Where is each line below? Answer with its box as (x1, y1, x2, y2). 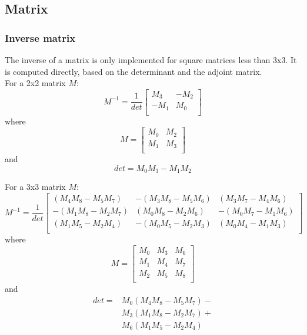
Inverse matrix (5, 30, 76, 45)
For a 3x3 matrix (5, 180, 66, 193)
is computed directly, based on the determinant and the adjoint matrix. (5, 65, 262, 77)
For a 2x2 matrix (5, 77, 66, 89)
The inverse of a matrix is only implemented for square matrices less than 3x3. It (5, 54, 297, 65)
